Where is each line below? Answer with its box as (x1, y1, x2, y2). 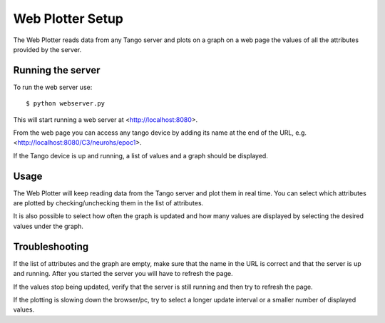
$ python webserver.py (26, 100, 106, 108)
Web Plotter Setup (13, 11, 124, 26)
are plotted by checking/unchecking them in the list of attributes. (13, 199, 204, 207)
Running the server (13, 64, 101, 76)
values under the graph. (13, 222, 83, 230)
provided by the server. (13, 45, 82, 53)
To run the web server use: (13, 83, 93, 91)
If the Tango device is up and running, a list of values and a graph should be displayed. (13, 151, 269, 160)
